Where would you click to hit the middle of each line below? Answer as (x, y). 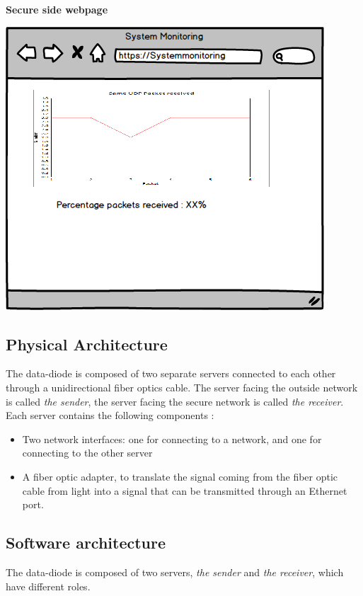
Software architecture (86, 543)
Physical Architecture (87, 344)
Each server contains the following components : (110, 415)
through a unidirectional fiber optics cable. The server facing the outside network (182, 387)
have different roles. (48, 586)
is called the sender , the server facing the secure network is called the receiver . (175, 401)
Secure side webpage (57, 9)
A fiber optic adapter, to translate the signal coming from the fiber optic (180, 476)
